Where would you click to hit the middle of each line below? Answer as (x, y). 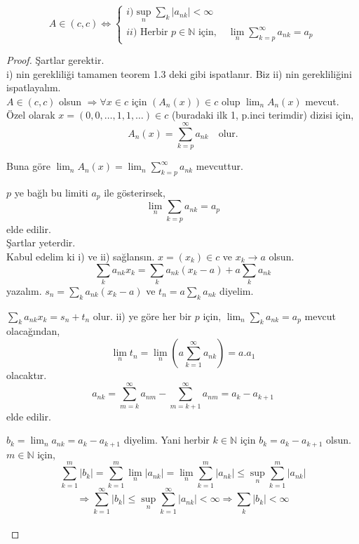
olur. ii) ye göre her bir (142, 316)
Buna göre (28, 166)
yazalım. (24, 290)
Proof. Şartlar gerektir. (55, 60)
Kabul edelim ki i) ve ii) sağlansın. (81, 256)
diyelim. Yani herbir (167, 440)
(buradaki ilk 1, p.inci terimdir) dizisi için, (263, 115)
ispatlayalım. (34, 87)
